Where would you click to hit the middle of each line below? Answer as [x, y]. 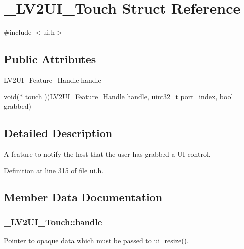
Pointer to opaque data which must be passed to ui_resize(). [96, 240]
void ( [12, 96]
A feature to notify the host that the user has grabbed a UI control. [107, 153]
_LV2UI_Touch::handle [53, 221]
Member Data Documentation [83, 197]
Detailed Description [58, 133]
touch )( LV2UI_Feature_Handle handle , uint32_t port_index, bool [129, 96]
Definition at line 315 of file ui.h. [54, 170]
